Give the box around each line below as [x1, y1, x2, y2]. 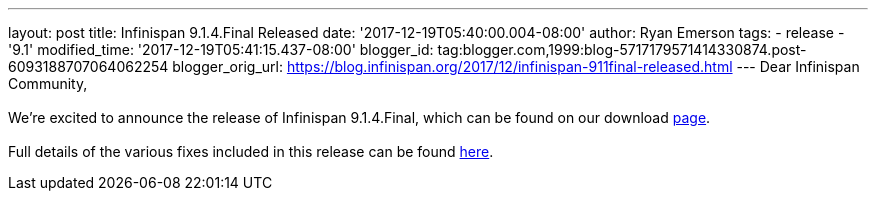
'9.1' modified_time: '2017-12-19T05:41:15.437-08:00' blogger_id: [8, 41, 434, 58]
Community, [8, 75, 88, 92]
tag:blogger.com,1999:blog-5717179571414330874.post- [437, 41, 807, 58]
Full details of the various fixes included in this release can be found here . [8, 143, 494, 160]
